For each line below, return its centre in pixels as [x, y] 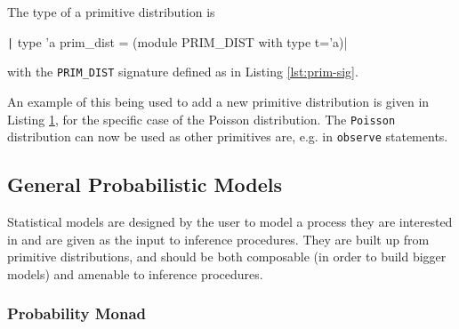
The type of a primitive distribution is [111, 12]
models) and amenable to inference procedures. [135, 273]
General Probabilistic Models [145, 185]
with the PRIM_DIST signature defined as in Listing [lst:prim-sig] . [183, 72]
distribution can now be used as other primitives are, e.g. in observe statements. [228, 136]
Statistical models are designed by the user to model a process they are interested [230, 222]
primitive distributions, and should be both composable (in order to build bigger [227, 257]
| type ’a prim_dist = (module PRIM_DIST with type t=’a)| [177, 41]
